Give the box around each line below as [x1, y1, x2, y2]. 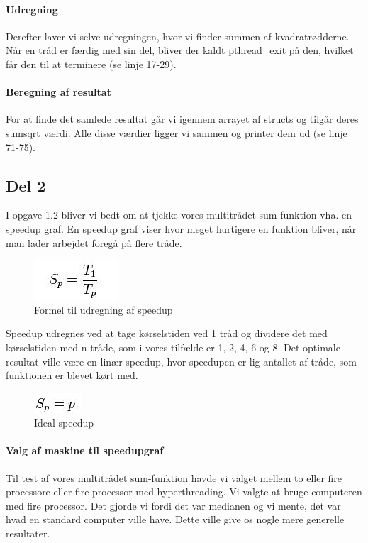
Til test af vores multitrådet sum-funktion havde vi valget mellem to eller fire [6, 470, 342, 485]
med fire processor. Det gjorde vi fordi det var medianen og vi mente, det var [6, 498, 341, 512]
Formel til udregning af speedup [34, 302, 173, 317]
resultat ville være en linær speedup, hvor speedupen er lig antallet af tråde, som [6, 353, 357, 368]
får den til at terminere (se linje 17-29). [6, 56, 177, 71]
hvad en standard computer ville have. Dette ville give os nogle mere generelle [6, 512, 345, 527]
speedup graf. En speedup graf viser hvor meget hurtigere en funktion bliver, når [6, 221, 357, 236]
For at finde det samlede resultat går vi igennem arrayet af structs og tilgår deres [6, 111, 359, 126]
